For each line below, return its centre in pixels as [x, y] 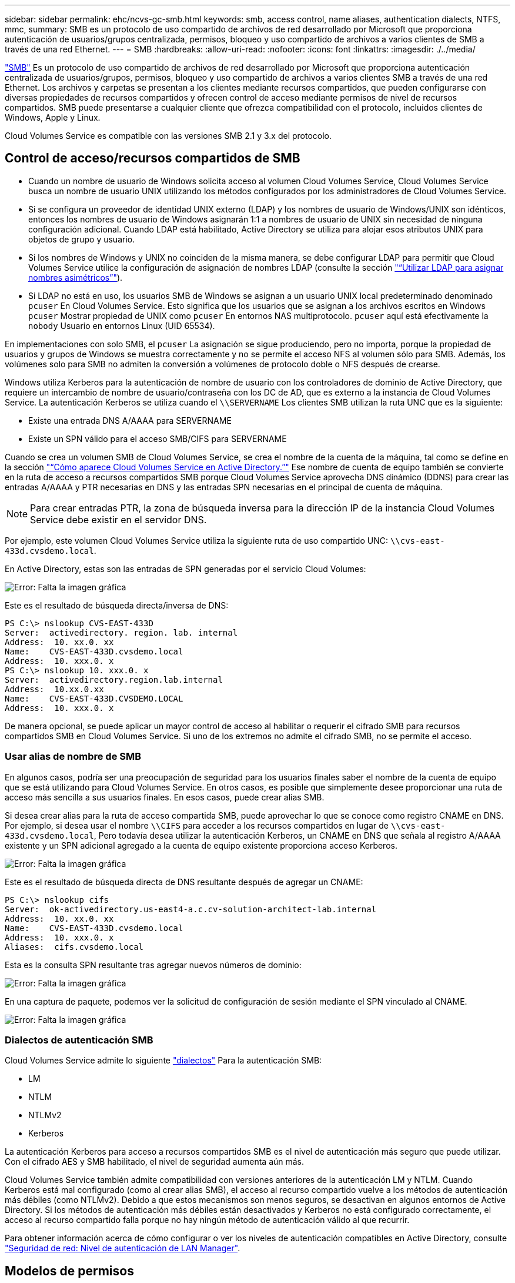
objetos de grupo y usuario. [82, 239]
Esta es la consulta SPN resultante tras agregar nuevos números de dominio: [153, 965]
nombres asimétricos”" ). [76, 277]
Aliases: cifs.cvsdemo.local [74, 947]
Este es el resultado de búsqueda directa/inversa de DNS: [117, 605]
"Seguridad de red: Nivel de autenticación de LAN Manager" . [123, 1248]
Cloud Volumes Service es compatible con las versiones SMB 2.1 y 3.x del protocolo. [168, 136]
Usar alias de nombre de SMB [73, 757]
